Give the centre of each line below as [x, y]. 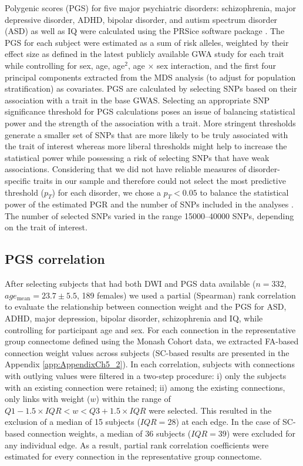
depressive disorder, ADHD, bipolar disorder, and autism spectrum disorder [141, 19]
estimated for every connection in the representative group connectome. [133, 456]
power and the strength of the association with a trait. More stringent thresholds [150, 123]
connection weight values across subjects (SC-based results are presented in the [147, 352]
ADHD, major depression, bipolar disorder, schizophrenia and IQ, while [134, 318]
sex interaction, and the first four [216, 65]
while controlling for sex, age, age [65, 65]
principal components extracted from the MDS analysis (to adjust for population [150, 77]
